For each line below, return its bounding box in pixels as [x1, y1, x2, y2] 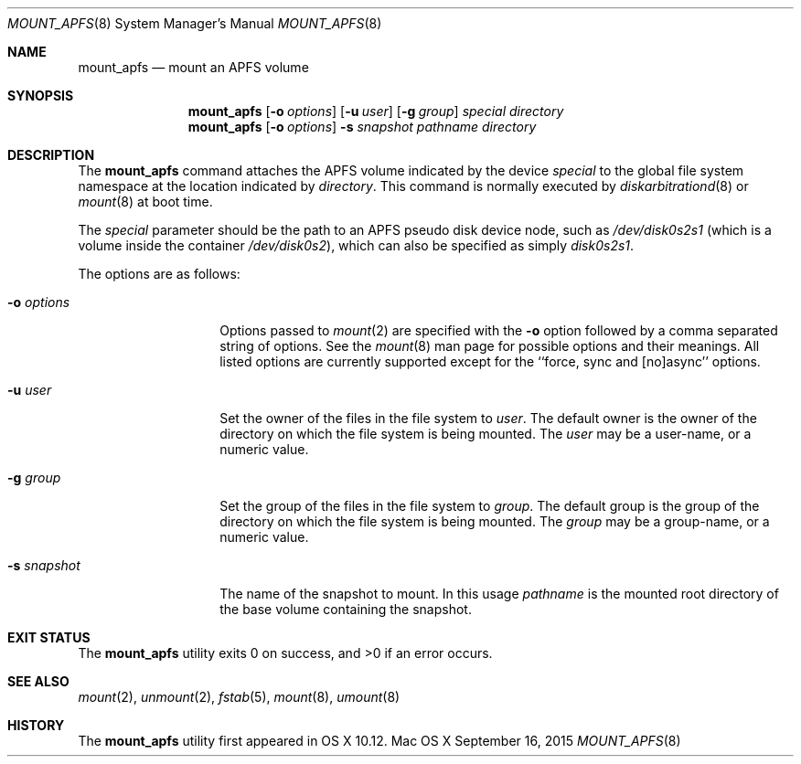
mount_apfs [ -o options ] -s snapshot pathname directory [187, 119, 537, 134]
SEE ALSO [7, 674, 69, 689]
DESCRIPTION [7, 147, 95, 163]
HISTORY [7, 717, 65, 733]
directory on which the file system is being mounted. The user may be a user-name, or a [219, 426, 752, 441]
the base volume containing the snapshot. [219, 601, 472, 617]
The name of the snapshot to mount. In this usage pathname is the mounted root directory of [219, 586, 779, 601]
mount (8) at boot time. [78, 194, 213, 209]
